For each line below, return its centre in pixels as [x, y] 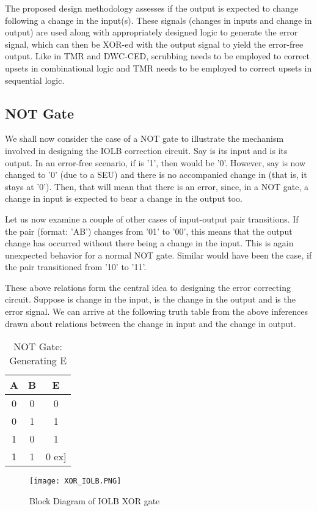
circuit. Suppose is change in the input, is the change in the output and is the [150, 299]
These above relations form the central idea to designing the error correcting [148, 287]
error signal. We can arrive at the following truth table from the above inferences [156, 311]
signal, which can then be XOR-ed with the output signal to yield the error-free [154, 44]
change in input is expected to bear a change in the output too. [124, 198]
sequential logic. [35, 80]
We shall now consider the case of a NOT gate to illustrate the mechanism [144, 138]
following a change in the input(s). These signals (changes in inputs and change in [158, 20]
